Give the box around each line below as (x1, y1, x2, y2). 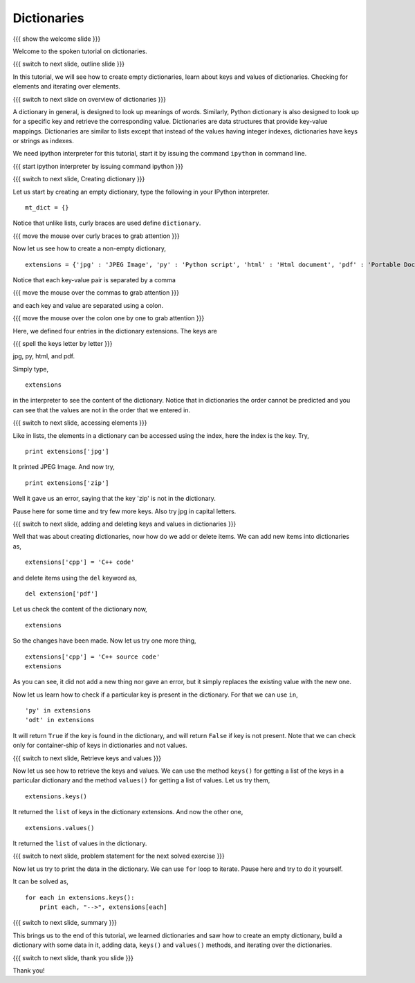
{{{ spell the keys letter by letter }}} (12, 339, 113, 347)
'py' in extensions (25, 706, 91, 715)
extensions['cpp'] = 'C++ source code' (25, 652, 160, 661)
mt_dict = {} (25, 204, 69, 212)
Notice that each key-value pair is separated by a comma (12, 275, 176, 284)
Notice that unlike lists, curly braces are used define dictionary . (12, 219, 201, 228)
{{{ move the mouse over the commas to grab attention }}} (12, 288, 180, 297)
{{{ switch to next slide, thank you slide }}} (12, 953, 134, 962)
